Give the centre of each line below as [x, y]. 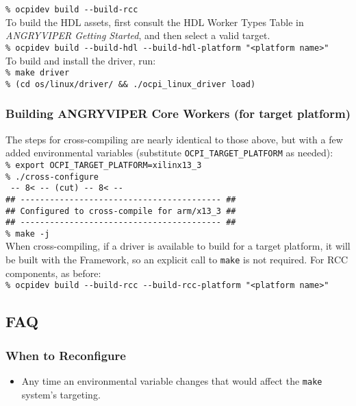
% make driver [38, 73]
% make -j [28, 234]
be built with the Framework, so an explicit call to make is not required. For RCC [177, 260]
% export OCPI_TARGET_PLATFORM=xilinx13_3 [104, 165]
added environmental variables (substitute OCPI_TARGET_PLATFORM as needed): [169, 153]
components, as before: [53, 273]
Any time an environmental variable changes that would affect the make [172, 380]
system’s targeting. [61, 394]
